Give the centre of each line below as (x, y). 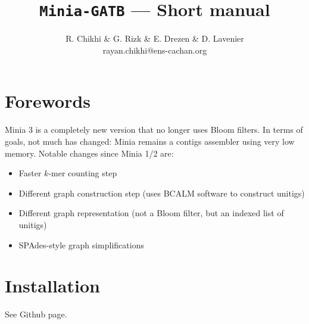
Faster (30, 173)
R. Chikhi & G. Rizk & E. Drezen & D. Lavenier (155, 38)
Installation (52, 286)
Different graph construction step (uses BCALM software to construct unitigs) (162, 193)
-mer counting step (83, 173)
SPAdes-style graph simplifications (81, 244)
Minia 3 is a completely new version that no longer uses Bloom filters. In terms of (154, 130)
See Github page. (36, 314)
